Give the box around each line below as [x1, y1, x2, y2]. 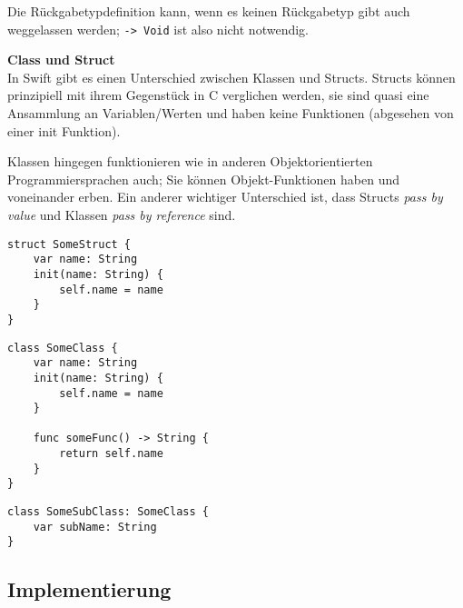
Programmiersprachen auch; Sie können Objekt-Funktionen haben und [7, 169, 399, 188]
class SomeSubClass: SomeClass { [7, 505, 209, 519]
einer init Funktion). [7, 121, 121, 140]
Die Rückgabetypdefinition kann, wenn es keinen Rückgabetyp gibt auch [7, 2, 410, 20]
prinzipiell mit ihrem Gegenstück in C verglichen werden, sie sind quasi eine [7, 85, 429, 105]
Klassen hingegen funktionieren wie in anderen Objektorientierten [7, 152, 373, 171]
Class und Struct [7, 50, 115, 69]
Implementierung [7, 575, 172, 603]
